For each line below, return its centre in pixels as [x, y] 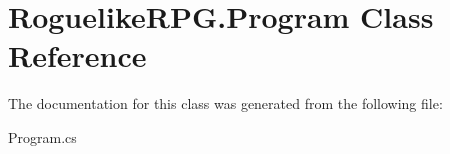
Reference [77, 55]
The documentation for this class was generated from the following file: [225, 103]
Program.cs [42, 136]
